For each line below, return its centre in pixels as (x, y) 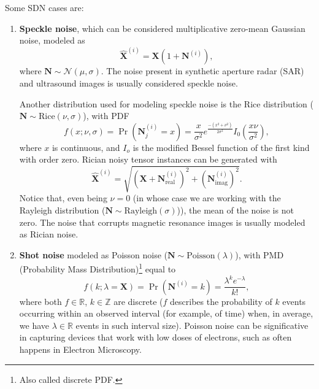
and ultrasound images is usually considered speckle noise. (129, 83)
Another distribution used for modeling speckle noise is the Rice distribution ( (166, 103)
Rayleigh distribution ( (62, 210)
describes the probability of (221, 301)
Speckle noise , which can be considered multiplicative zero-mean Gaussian (162, 28)
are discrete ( (138, 301)
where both (40, 301)
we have (34, 325)
